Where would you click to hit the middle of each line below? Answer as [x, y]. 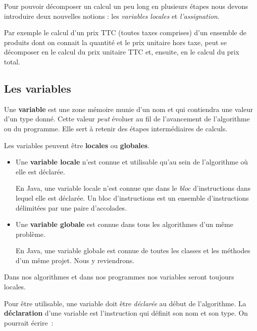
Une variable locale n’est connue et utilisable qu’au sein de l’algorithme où [132, 162]
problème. [30, 234]
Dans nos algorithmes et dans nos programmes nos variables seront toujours [119, 277]
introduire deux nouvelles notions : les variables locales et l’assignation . [112, 16]
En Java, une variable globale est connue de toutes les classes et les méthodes [133, 250]
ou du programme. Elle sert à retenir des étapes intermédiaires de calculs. [116, 128]
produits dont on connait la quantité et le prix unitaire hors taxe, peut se [115, 42]
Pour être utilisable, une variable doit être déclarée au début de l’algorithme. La [125, 303]
